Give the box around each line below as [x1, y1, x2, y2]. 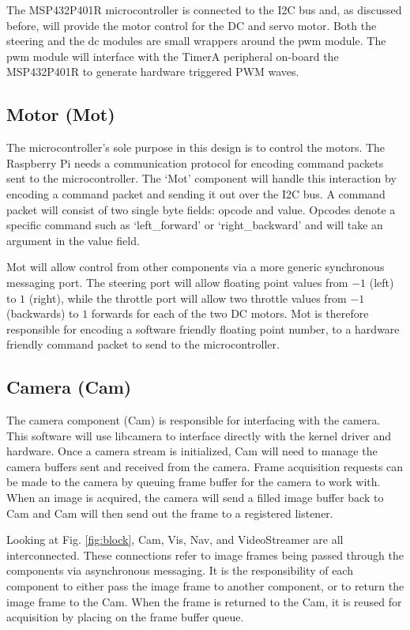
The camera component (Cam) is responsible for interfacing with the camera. [6, 412, 381, 428]
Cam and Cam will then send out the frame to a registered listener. [6, 504, 333, 521]
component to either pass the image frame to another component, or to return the [6, 578, 404, 594]
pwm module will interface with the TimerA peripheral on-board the [6, 47, 339, 64]
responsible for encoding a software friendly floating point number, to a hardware [6, 320, 400, 337]
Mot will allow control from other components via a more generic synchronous [6, 258, 385, 275]
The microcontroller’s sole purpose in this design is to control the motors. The [6, 139, 386, 156]
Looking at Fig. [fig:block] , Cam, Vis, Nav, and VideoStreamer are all [6, 531, 344, 548]
